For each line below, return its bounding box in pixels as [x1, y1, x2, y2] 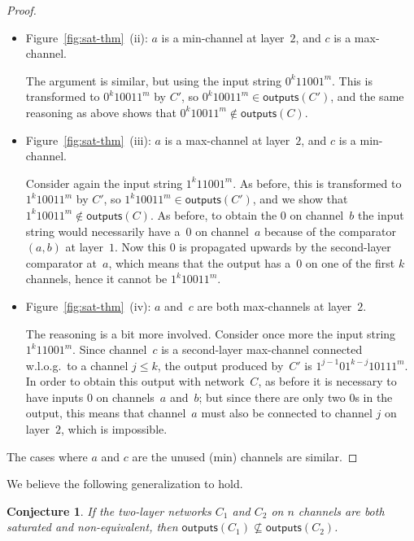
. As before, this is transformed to [233, 174, 402, 191]
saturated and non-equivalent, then [7, 518, 178, 535]
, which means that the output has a [108, 254, 291, 271]
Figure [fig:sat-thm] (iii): [25, 131, 151, 148]
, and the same [330, 88, 404, 105]
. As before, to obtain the [150, 206, 277, 223]
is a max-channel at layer [164, 131, 290, 148]
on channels [96, 388, 155, 405]
